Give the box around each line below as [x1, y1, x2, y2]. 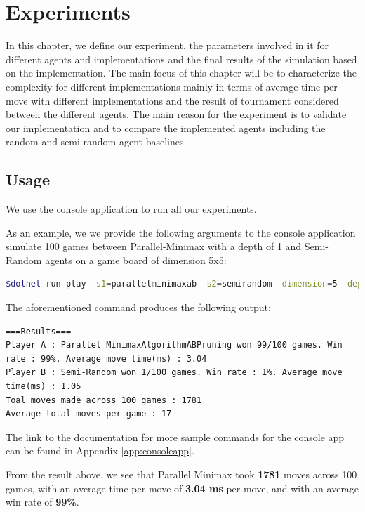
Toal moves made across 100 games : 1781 [6, 395, 202, 405]
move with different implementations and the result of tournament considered [6, 93, 339, 107]
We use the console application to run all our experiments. [6, 202, 257, 216]
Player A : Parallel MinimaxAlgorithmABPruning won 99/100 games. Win [6, 340, 343, 350]
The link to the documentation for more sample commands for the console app [6, 429, 345, 444]
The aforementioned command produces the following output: [6, 300, 271, 315]
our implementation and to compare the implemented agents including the [6, 120, 326, 135]
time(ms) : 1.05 [6, 381, 81, 392]
